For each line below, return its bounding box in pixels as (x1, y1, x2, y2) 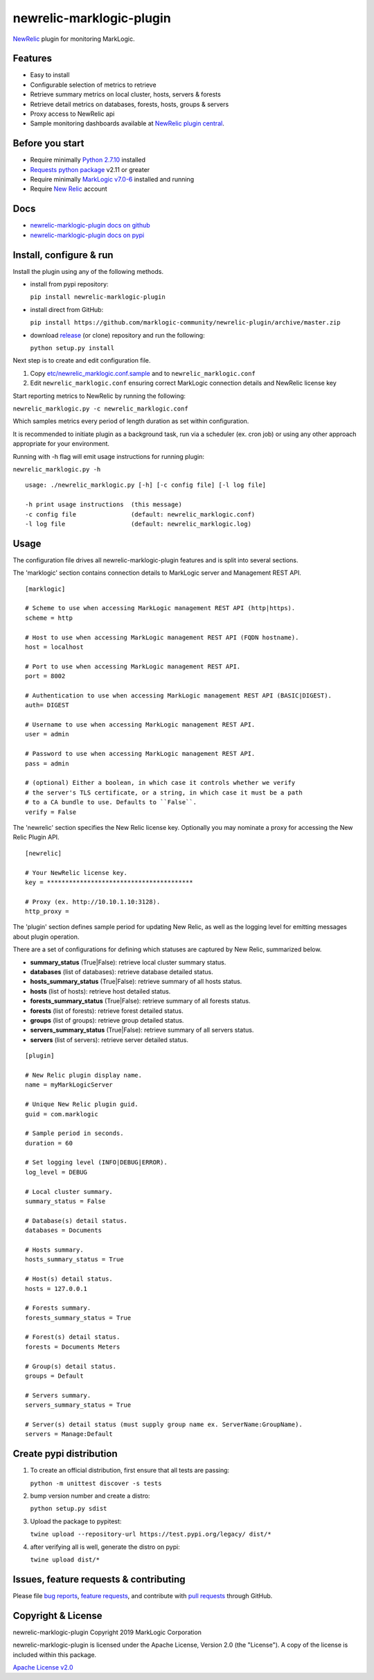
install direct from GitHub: (30, 305, 104, 313)
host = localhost (25, 643, 84, 651)
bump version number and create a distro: (30, 1491, 150, 1500)
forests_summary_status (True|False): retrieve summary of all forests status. (30, 997, 251, 1005)
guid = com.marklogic (25, 1110, 98, 1118)
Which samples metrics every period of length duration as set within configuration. (12, 417, 249, 426)
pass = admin (25, 759, 69, 768)
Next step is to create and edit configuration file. (12, 356, 151, 365)
